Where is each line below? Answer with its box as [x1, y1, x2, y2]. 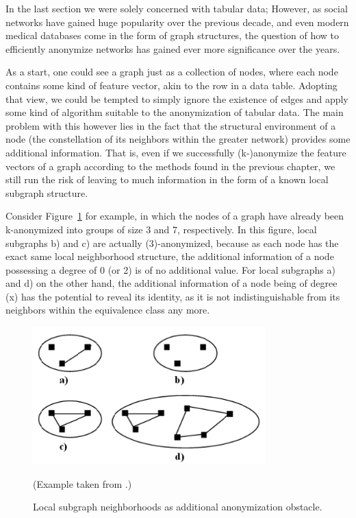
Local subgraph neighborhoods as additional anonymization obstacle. [33, 499, 322, 514]
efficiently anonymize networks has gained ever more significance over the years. [5, 41, 340, 56]
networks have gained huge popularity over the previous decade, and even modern [5, 14, 349, 29]
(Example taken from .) [33, 476, 132, 491]
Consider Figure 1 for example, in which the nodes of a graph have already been [5, 209, 344, 223]
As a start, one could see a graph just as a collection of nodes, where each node [5, 64, 338, 79]
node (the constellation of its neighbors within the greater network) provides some [5, 132, 351, 146]
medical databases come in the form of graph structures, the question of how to [5, 28, 340, 43]
